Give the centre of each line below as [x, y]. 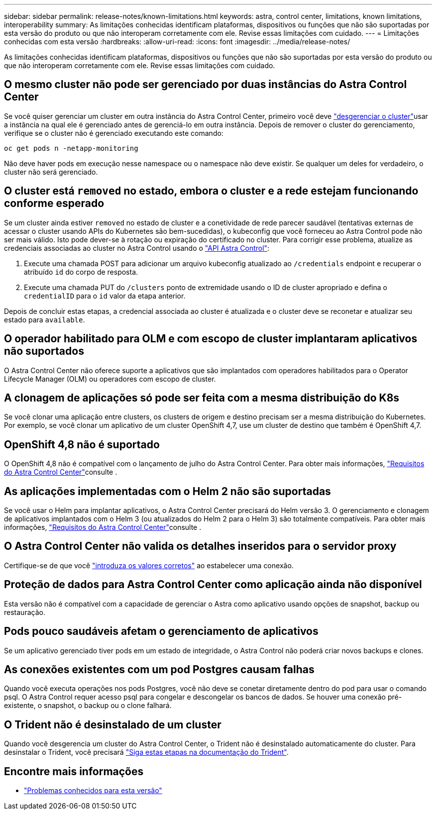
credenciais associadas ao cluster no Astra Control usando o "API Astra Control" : [137, 248]
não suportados [44, 351]
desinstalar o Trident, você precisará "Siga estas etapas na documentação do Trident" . [146, 752]
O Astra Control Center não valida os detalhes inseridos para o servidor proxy [200, 546]
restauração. [25, 612]
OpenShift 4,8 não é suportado [82, 444]
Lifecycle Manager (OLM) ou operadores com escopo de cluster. [110, 379]
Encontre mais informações [74, 771]
